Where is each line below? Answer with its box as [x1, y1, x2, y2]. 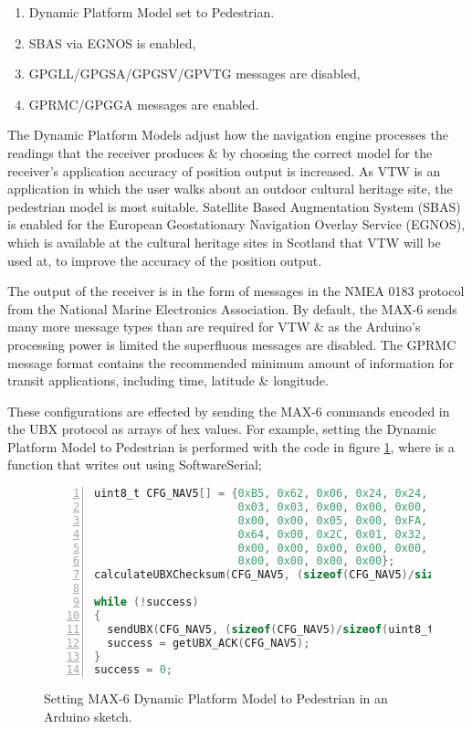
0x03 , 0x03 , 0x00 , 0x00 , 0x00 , [237, 500, 428, 513]
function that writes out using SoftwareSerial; [7, 455, 262, 474]
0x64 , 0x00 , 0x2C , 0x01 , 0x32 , [237, 527, 428, 541]
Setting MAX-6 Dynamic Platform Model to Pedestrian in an [44, 689, 388, 708]
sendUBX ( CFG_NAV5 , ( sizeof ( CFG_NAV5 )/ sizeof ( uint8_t [107, 622, 435, 636]
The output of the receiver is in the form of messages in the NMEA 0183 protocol [7, 281, 465, 301]
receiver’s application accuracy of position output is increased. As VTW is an [7, 161, 441, 180]
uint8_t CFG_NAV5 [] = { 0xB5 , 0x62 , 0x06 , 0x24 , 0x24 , [94, 487, 428, 501]
